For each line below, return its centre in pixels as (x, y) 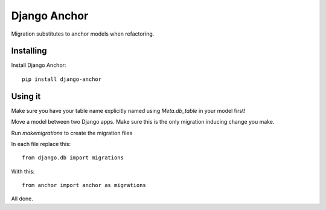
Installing (29, 51)
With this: (23, 171)
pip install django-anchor (62, 79)
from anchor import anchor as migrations (84, 185)
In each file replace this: (41, 144)
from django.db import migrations (73, 158)
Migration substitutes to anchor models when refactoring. (83, 34)
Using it (26, 96)
